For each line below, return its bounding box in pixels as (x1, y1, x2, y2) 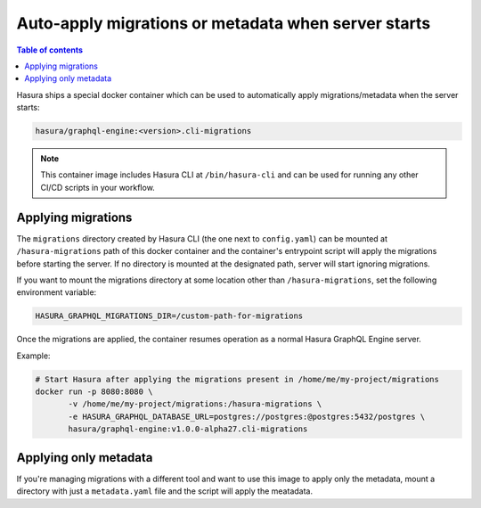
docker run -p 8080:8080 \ (35, 387, 153, 397)
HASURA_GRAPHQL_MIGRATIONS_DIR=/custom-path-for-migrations (35, 311, 304, 321)
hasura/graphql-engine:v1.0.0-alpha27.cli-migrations (68, 424, 308, 434)
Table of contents (16, 45, 84, 55)
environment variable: (16, 287, 97, 298)
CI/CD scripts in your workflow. (40, 182, 155, 193)
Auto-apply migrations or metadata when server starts (16, 13, 431, 33)
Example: (16, 350, 51, 361)
